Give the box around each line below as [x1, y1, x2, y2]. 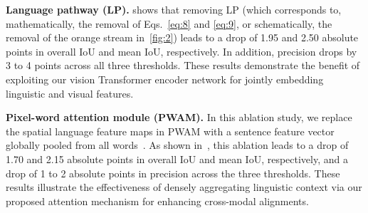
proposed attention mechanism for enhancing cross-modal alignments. [6, 193, 309, 208]
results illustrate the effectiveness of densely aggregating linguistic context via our [6, 180, 362, 194]
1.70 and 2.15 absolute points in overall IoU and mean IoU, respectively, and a [6, 151, 348, 166]
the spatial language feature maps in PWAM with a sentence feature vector [6, 123, 335, 138]
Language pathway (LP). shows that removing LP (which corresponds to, [6, 2, 342, 16]
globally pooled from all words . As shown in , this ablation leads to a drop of [6, 137, 349, 152]
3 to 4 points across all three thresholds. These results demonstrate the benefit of [6, 58, 360, 73]
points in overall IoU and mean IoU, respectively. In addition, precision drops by [6, 43, 357, 58]
